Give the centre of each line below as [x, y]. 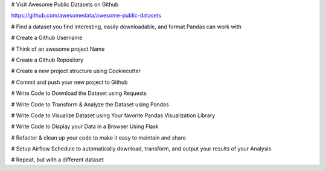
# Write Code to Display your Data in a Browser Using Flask [85, 126]
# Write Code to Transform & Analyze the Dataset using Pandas [90, 104]
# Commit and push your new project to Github [69, 82]
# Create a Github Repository [47, 60]
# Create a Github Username [47, 38]
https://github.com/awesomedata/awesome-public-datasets [86, 16]
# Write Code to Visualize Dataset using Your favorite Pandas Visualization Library [113, 115]
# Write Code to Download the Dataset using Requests [79, 93]
